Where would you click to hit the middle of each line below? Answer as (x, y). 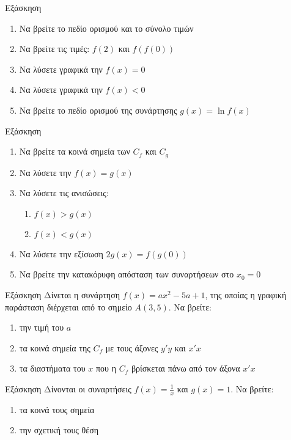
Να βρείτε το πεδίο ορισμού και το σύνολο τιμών (106, 28)
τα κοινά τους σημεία (57, 409)
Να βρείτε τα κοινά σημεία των (75, 151)
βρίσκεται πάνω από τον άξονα (186, 368)
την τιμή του (42, 327)
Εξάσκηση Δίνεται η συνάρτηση (63, 294)
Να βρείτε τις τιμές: (54, 49)
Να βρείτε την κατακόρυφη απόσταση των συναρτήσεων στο (127, 274)
